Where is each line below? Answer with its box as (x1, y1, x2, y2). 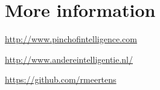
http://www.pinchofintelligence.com (5, 33, 137, 45)
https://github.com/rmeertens (5, 73, 117, 86)
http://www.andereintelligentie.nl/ (5, 53, 133, 65)
